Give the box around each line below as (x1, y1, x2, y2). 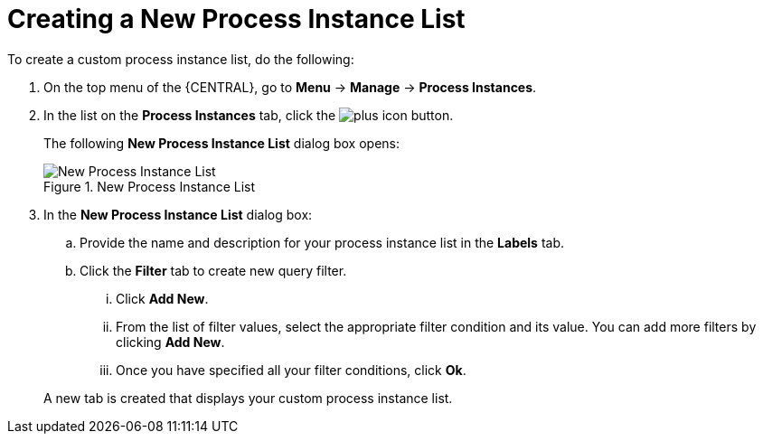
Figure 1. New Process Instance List (43, 178, 256, 194)
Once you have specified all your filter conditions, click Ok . (116, 361, 466, 378)
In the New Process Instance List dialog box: (43, 206, 313, 222)
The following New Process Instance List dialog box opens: (43, 135, 400, 151)
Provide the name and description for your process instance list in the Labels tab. (80, 234, 565, 250)
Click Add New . (116, 290, 209, 306)
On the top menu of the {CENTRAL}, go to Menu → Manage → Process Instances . (43, 79, 537, 95)
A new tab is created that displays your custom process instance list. (43, 389, 453, 406)
